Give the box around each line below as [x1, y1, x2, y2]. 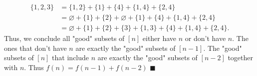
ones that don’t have [4, 42, 67, 53]
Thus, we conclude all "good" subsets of [4, 33, 125, 43]
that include [52, 52, 89, 63]
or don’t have [185, 33, 226, 43]
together [228, 52, 253, 63]
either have [142, 33, 177, 43]
